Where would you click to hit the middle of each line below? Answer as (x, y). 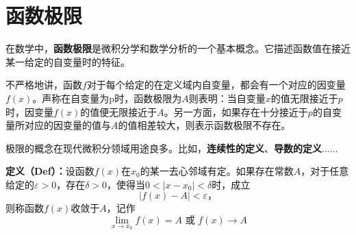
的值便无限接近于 (119, 111)
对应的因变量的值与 (67, 125)
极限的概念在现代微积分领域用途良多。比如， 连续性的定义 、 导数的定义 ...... (172, 148)
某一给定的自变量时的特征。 (68, 61)
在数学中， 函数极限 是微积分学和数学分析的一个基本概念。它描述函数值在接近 (178, 48)
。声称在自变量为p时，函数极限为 (107, 98)
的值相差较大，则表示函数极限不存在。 (204, 125)
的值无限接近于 (304, 98)
